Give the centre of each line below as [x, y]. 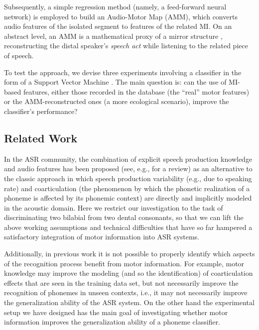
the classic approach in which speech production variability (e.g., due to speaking [128, 178]
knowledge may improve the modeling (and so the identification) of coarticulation [129, 273]
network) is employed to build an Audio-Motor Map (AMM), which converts [121, 16]
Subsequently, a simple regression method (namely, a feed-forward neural [115, 6]
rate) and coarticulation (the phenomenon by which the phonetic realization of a [127, 188]
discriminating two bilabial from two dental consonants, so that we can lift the [124, 217]
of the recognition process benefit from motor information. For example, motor [124, 263]
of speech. [19, 55]
